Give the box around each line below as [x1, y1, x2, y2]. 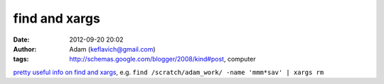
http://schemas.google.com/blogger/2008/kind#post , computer [69, 55, 256, 64]
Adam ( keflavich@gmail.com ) [69, 44, 156, 53]
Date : [13, 35, 30, 44]
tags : [13, 55, 29, 64]
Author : [13, 44, 37, 53]
